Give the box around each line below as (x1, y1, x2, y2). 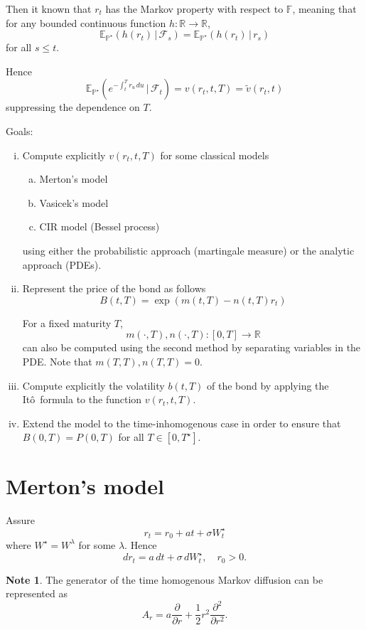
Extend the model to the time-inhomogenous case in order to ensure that (22, 415, 341, 430)
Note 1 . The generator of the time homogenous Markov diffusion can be (6, 572, 323, 587)
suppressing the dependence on (6, 100, 140, 114)
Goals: (6, 123, 33, 138)
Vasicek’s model (39, 195, 109, 210)
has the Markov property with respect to (105, 1, 284, 16)
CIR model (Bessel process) (39, 219, 160, 234)
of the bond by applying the (207, 378, 329, 393)
